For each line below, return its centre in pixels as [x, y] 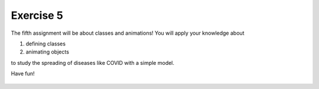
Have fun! [23, 74]
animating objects [47, 52]
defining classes [46, 44]
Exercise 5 [37, 15]
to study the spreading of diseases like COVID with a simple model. [92, 62]
